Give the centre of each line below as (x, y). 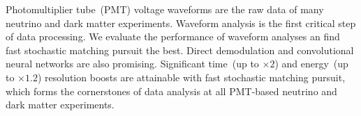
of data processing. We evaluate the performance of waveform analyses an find (173, 36)
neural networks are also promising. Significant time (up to (132, 64)
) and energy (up (311, 64)
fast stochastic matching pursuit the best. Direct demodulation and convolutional (180, 50)
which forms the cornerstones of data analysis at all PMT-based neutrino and (171, 91)
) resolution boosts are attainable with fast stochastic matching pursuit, (191, 77)
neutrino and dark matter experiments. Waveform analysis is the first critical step (181, 23)
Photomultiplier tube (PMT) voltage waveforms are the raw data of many (165, 9)
